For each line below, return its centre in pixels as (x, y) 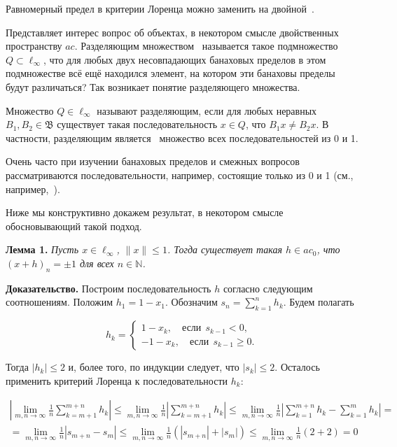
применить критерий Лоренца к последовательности (117, 380)
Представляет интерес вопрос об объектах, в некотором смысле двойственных (172, 32)
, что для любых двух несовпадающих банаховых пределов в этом (184, 59)
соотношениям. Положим (60, 302)
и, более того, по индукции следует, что (154, 367)
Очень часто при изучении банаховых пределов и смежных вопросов (153, 161)
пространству (34, 46)
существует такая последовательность (137, 124)
